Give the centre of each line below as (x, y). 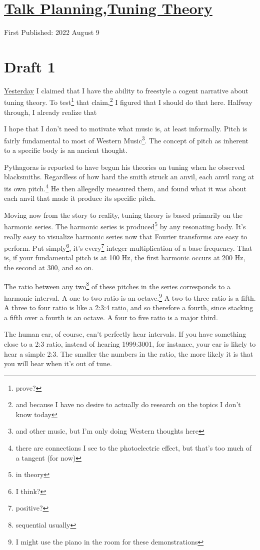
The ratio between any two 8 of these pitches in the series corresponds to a (117, 285)
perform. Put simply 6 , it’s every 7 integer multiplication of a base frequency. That (128, 247)
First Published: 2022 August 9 (52, 32)
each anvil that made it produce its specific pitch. (80, 198)
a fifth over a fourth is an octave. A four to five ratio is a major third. (111, 317)
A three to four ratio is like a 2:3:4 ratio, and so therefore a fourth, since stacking (129, 307)
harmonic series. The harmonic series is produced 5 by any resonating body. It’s (125, 226)
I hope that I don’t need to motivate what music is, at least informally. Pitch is (126, 129)
